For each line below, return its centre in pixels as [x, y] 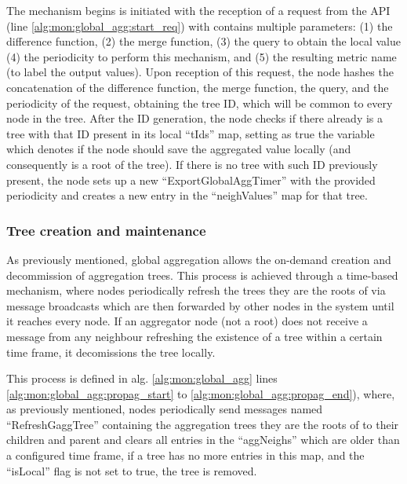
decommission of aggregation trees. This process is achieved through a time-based [202, 275]
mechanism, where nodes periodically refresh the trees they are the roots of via [196, 290]
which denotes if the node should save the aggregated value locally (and [179, 149]
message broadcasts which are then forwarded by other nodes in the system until [200, 305]
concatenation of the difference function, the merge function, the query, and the [198, 87]
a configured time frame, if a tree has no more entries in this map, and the [185, 455]
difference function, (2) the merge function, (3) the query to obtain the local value [203, 41]
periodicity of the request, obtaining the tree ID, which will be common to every [200, 103]
